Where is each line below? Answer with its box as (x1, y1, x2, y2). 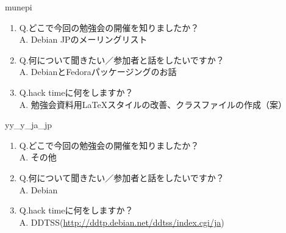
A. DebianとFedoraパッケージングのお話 (19, 65, 177, 78)
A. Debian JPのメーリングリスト (19, 33, 148, 46)
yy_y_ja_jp (5, 118, 52, 131)
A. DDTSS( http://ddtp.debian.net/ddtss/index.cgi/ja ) (19, 215, 224, 228)
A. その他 (19, 151, 57, 163)
